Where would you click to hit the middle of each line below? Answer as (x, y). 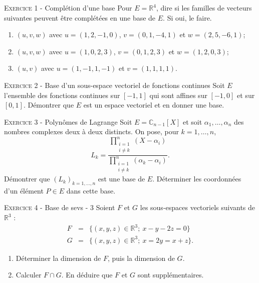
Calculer (29, 275)
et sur (246, 95)
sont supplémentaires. (171, 275)
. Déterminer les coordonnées (197, 179)
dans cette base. (91, 190)
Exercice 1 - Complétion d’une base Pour (68, 8)
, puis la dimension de (141, 258)
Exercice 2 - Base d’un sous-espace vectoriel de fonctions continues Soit (114, 85)
